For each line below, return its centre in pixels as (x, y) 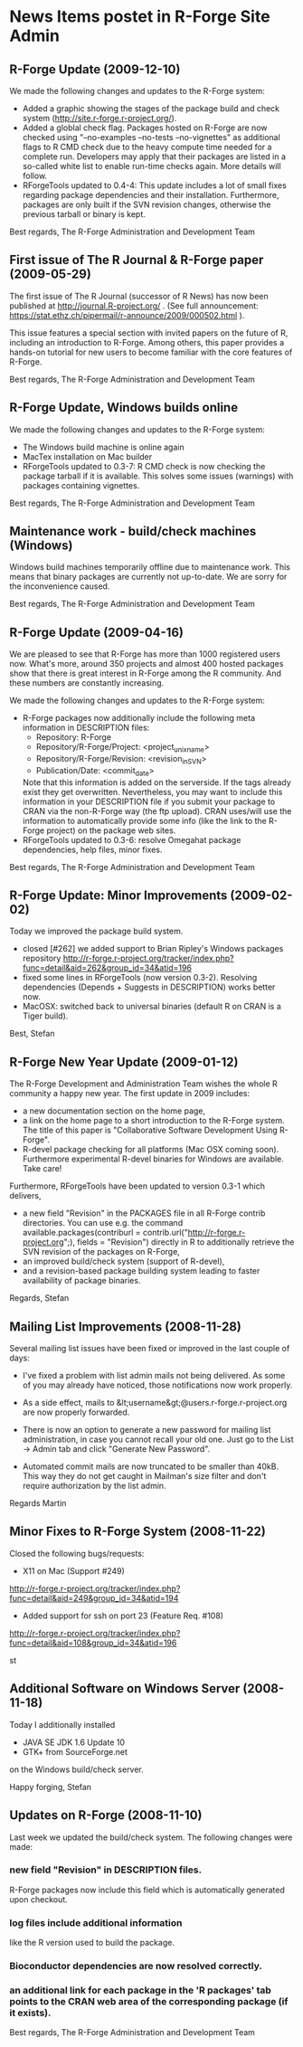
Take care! (42, 1169)
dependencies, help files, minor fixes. (92, 849)
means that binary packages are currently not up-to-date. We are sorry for (148, 577)
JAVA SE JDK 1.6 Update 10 (73, 1742)
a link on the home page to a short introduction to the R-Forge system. (153, 1121)
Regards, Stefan (39, 1298)
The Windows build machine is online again (103, 447)
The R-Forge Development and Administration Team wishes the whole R (143, 1084)
